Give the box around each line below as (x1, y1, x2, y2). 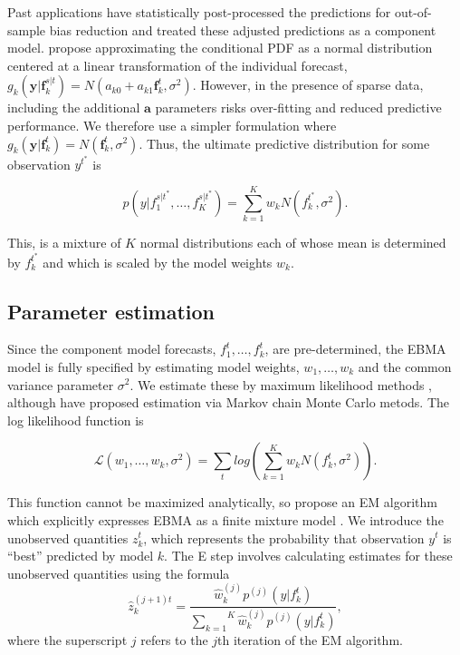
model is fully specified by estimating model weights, (7, 357, 300, 376)
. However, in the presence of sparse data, (192, 75, 424, 94)
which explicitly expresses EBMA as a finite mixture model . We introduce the (7, 510, 444, 529)
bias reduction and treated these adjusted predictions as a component (49, 20, 436, 39)
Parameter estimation (7, 297, 216, 325)
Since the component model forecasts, (7, 339, 216, 358)
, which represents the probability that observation (143, 528, 425, 547)
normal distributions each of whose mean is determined (139, 232, 446, 251)
